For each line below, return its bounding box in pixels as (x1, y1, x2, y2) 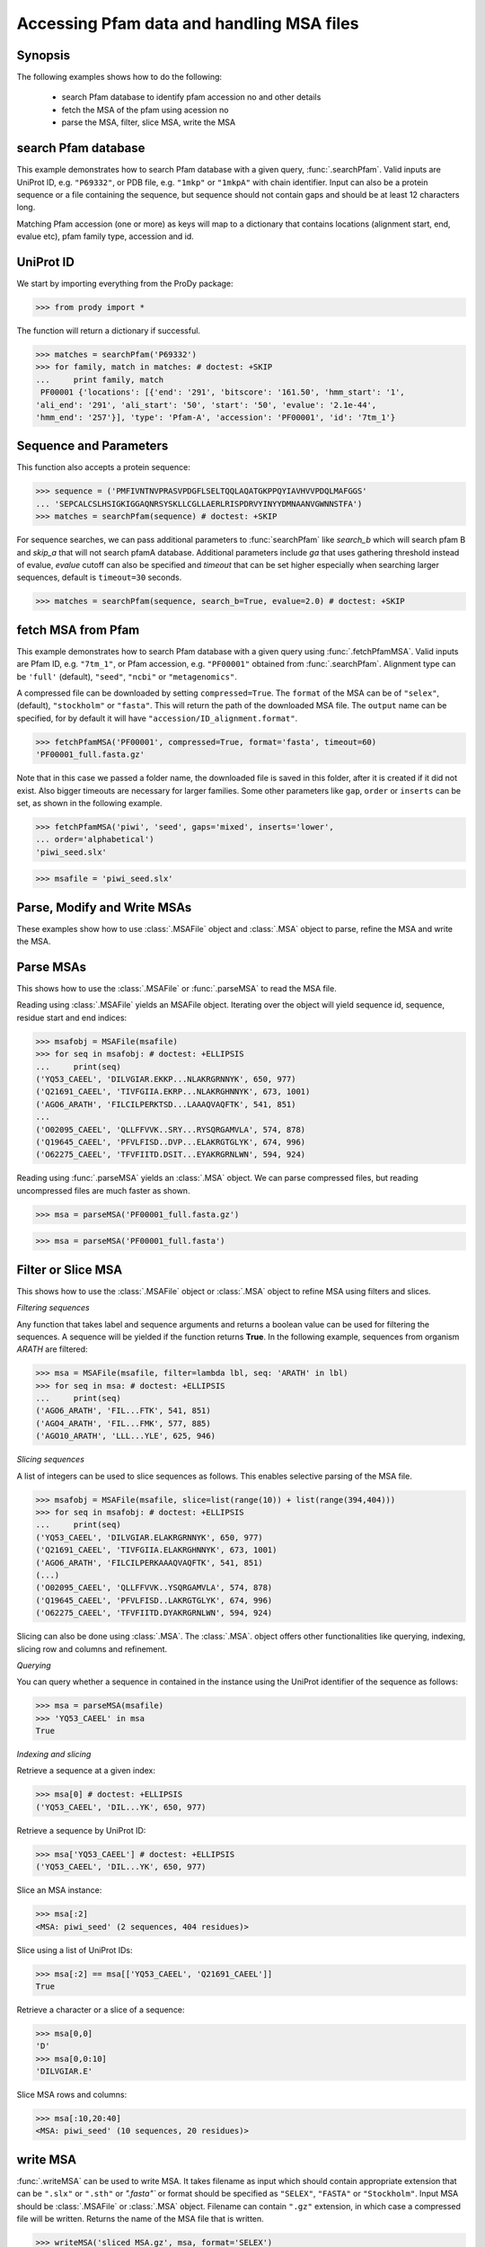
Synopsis (16, 48, 71, 63)
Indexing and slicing (16, 1749, 92, 1760)
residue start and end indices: (16, 1012, 128, 1023)
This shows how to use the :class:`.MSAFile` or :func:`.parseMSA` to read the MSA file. (16, 983, 337, 994)
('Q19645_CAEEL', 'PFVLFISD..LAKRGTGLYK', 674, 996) (35, 1595, 273, 1605)
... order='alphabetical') (35, 834, 154, 845)
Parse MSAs (16, 959, 87, 974)
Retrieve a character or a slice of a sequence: (16, 2004, 185, 2015)
